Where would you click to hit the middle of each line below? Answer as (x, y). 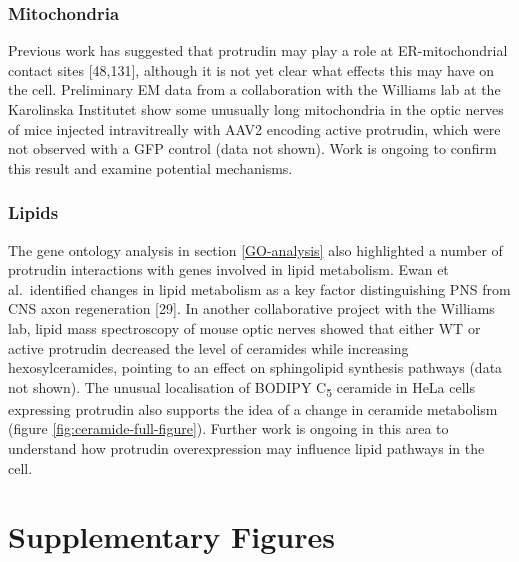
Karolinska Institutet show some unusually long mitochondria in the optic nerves (256, 109)
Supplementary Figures (171, 536)
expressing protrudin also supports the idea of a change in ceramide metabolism (253, 408)
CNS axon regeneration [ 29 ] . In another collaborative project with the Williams (251, 308)
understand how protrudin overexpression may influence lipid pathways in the (246, 448)
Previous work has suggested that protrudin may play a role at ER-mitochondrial (258, 50)
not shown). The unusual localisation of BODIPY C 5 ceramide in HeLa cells (242, 388)
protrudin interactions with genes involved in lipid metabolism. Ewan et (228, 269)
